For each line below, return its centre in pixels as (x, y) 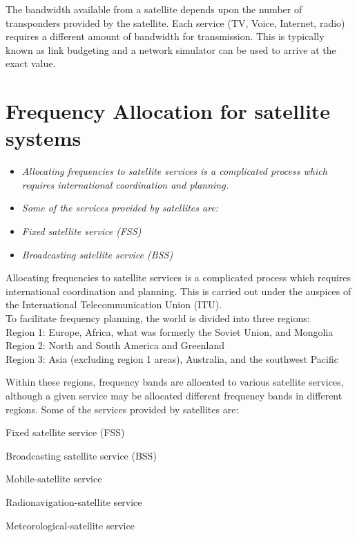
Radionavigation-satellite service (74, 501)
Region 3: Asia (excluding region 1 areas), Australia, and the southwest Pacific (172, 358)
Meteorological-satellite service (70, 525)
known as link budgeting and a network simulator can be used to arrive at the (171, 49)
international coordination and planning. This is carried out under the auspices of (178, 291)
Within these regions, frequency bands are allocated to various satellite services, (175, 382)
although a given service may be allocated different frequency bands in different (174, 395)
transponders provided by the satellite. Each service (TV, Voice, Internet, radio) (175, 22)
